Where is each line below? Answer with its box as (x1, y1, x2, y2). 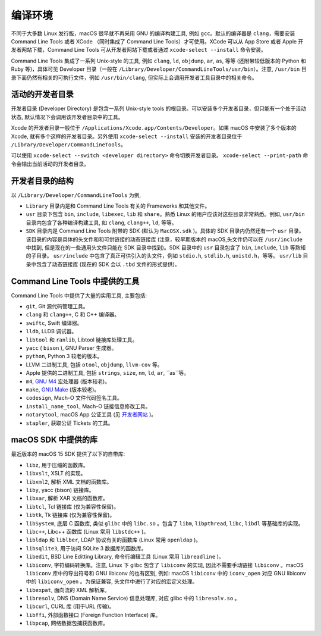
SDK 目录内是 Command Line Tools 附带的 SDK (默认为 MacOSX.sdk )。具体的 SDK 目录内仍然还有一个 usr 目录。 (26, 227, 304, 234)
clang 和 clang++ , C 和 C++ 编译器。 (26, 311, 120, 318)
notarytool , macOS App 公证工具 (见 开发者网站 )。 (26, 411, 157, 418)
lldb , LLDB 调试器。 (26, 328, 77, 335)
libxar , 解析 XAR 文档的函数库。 (26, 494, 108, 502)
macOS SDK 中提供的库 (11, 435, 98, 445)
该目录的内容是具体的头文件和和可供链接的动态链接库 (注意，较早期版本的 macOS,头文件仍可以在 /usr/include (26, 236, 303, 243)
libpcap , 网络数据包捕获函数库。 (26, 619, 108, 627)
